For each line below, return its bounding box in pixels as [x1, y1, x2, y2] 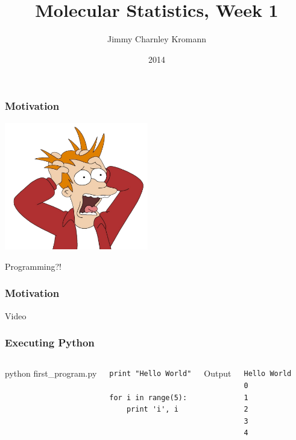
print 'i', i [126, 405, 178, 414]
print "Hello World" [109, 369, 192, 378]
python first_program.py [5, 367, 97, 380]
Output [204, 367, 231, 380]
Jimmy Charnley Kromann [107, 33, 206, 45]
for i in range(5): [109, 393, 187, 402]
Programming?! [5, 260, 62, 272]
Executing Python [5, 335, 95, 350]
